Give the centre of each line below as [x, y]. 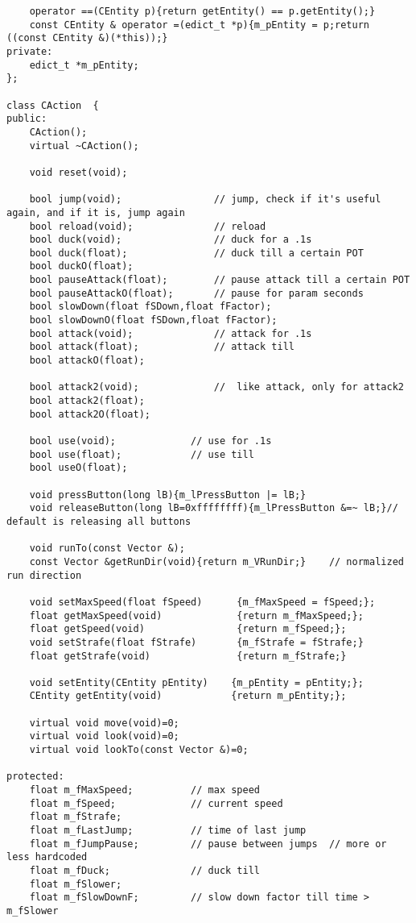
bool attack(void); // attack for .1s [171, 333]
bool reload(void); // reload [148, 226]
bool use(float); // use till [142, 454]
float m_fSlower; [76, 884]
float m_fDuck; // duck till [144, 871]
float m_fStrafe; [76, 817]
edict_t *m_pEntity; [84, 65]
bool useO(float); [78, 468]
